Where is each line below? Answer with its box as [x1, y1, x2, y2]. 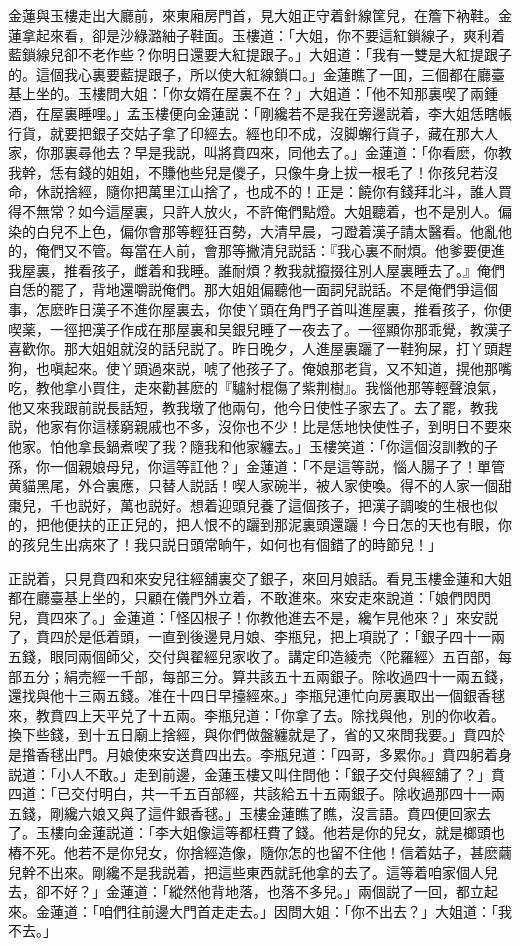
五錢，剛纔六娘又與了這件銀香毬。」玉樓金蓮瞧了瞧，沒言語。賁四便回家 [8, 802, 477, 823]
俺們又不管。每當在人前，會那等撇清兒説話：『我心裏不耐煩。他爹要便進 [35, 240, 505, 261]
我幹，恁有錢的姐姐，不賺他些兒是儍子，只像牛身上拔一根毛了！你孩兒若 [8, 161, 484, 182]
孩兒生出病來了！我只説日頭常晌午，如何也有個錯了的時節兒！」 [21, 534, 442, 555]
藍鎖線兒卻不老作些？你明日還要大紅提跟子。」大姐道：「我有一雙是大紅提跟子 [8, 44, 512, 65]
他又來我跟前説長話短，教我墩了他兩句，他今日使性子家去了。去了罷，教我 [8, 396, 498, 417]
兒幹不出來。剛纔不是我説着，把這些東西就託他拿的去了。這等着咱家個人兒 [8, 861, 498, 882]
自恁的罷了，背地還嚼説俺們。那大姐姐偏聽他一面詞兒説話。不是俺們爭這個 [8, 279, 498, 300]
